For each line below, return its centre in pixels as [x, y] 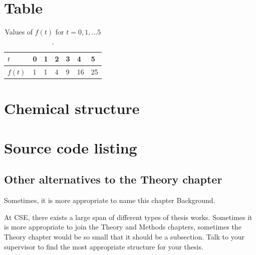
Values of [19, 32]
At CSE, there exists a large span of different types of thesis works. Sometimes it [128, 217]
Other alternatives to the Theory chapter [113, 179]
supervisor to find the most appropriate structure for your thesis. [104, 246]
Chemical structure [72, 108]
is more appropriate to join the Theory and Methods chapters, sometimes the [123, 227]
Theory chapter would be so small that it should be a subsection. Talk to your [124, 236]
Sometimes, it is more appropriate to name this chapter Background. [110, 200]
